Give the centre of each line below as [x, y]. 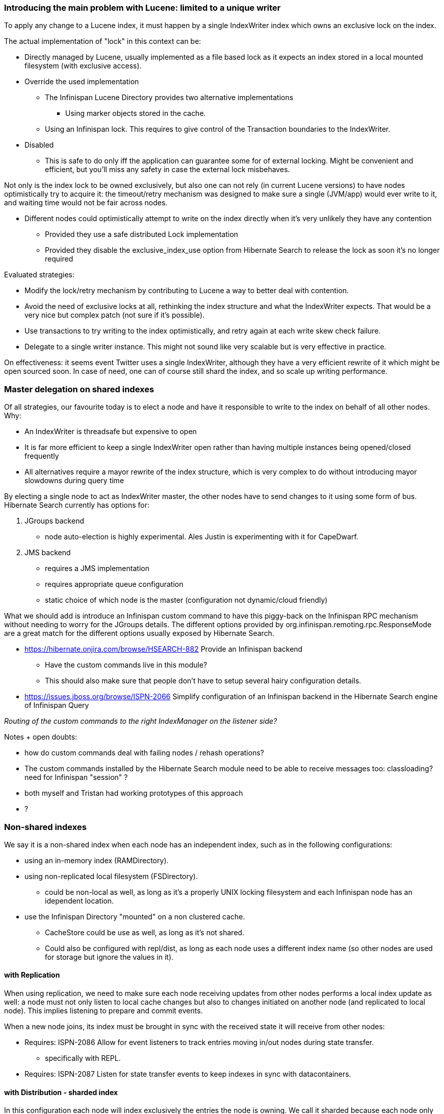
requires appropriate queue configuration [114, 584]
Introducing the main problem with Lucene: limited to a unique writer [142, 8]
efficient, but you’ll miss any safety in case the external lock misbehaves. [167, 170]
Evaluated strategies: [39, 275]
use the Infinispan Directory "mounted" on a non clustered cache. [135, 916]
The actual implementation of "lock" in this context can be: [103, 41]
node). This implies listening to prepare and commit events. [103, 1011]
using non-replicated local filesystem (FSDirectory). [111, 876]
